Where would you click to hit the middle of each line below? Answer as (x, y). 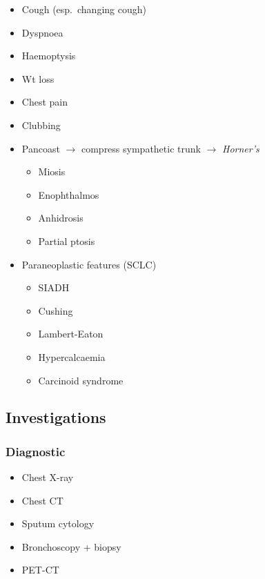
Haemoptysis (49, 56)
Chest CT (42, 500)
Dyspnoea (42, 32)
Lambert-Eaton (71, 334)
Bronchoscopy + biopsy (71, 546)
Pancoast (41, 148)
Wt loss (38, 78)
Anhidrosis (61, 218)
